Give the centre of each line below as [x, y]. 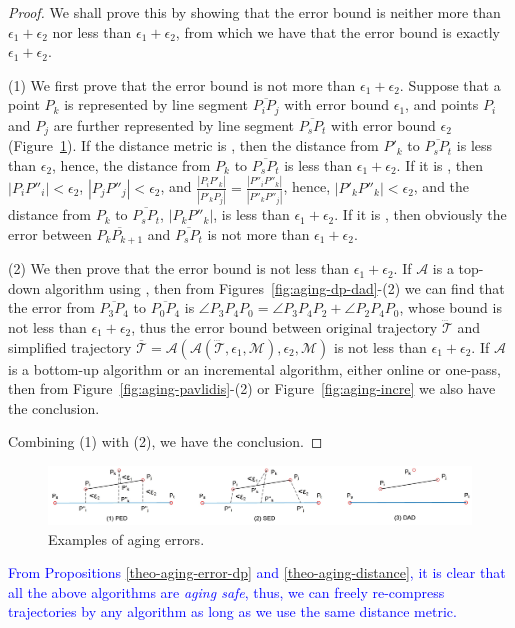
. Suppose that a [450, 84]
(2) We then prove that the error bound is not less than [179, 268]
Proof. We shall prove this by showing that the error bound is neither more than [254, 12]
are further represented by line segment [174, 124]
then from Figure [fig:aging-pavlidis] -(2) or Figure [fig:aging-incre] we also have [252, 388]
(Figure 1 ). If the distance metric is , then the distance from [193, 145]
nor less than [92, 31]
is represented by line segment [156, 104]
